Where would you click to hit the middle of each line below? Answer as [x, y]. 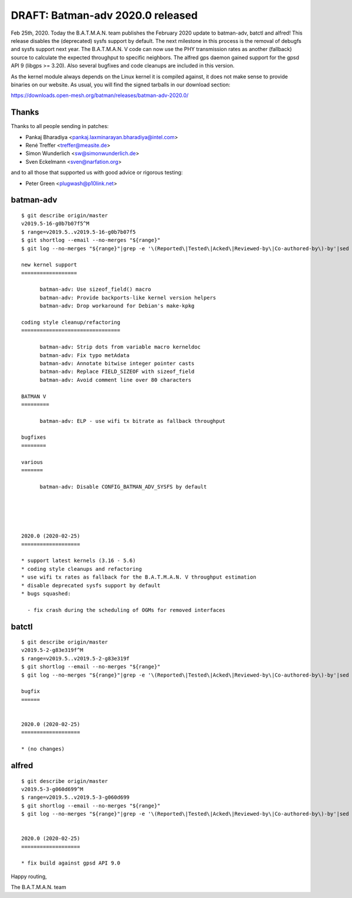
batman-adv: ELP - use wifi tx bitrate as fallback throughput [133, 421]
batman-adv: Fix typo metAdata [85, 355]
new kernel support [49, 265]
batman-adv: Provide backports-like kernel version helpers [128, 297]
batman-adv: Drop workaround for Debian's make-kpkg [117, 306]
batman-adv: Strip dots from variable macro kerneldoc [120, 347]
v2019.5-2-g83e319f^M [52, 650]
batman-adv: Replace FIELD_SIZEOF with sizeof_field [117, 372]
